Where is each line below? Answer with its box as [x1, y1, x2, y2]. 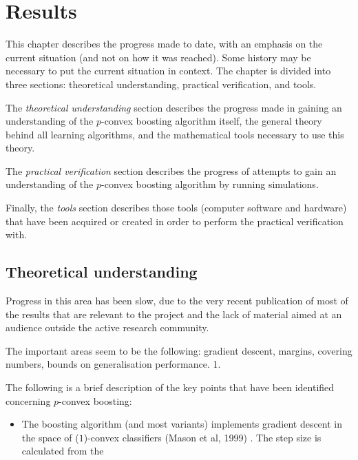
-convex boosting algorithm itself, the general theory [101, 114, 322, 128]
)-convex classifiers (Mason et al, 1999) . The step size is [83, 430, 322, 444]
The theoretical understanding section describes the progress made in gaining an [6, 100, 342, 114]
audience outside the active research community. [6, 320, 209, 335]
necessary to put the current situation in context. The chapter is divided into [6, 63, 331, 78]
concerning [6, 393, 51, 408]
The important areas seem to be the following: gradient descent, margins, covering [6, 343, 352, 357]
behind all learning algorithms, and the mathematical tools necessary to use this [6, 127, 344, 141]
